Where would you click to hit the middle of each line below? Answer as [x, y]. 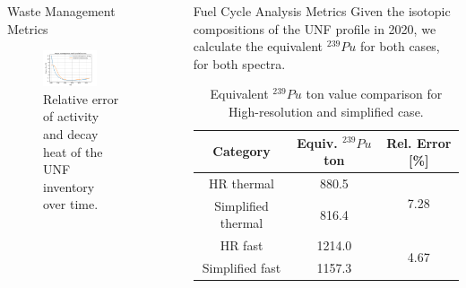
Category [242, 151]
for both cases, [400, 46]
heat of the [73, 151]
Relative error [81, 98]
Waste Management [61, 11]
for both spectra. [239, 63]
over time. [71, 204]
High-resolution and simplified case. [326, 111]
